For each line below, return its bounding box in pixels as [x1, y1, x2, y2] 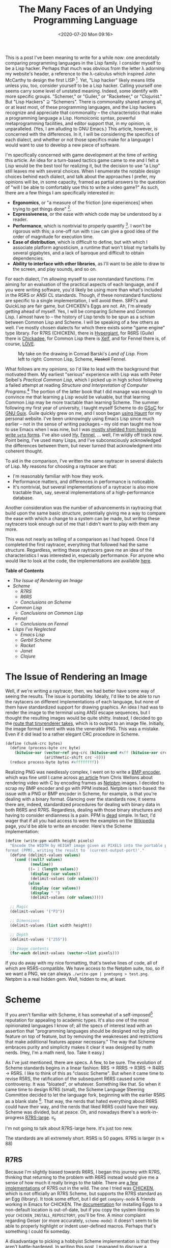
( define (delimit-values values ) [10, 853, 81, 858]
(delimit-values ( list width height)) [10, 923, 93, 928]
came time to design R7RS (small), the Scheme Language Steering [5, 1086, 145, 1092]
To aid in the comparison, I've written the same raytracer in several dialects [5, 458, 163, 464]
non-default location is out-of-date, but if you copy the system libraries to [5, 1207, 160, 1213]
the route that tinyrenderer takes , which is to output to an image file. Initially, [5, 720, 165, 726]
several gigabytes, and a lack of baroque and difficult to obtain [12, 249, 144, 256]
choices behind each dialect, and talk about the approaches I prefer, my [5, 173, 156, 179]
